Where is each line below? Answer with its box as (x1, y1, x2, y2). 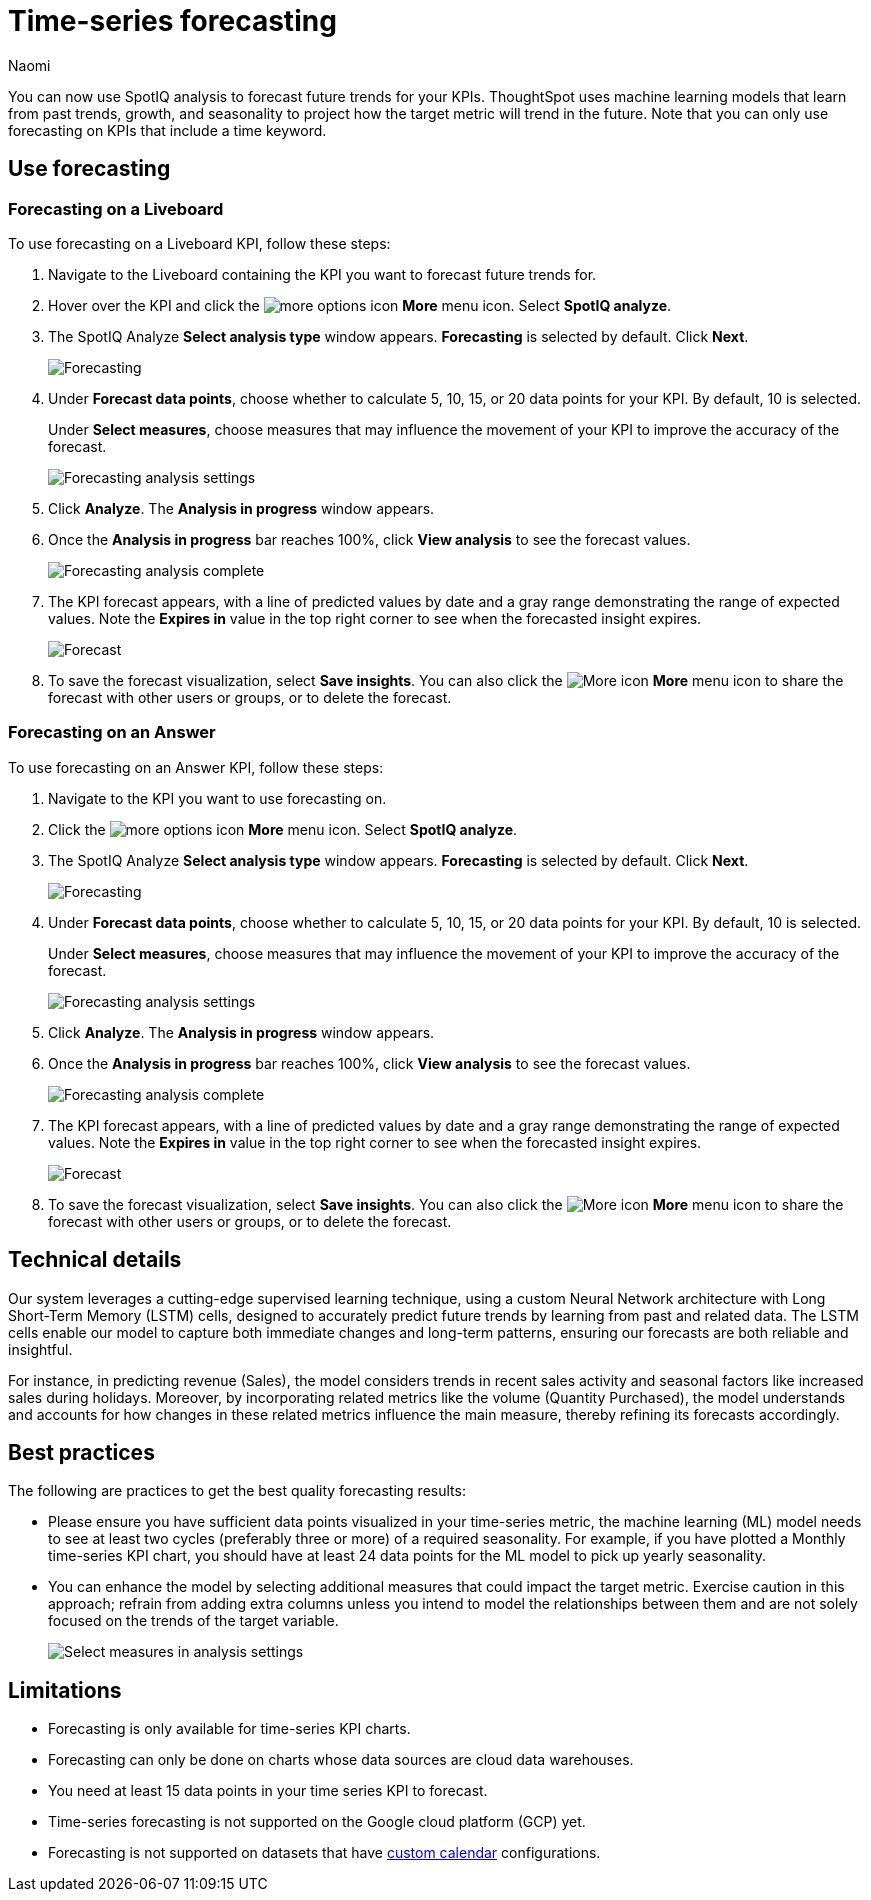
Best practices (8, 1439, 155, 1465)
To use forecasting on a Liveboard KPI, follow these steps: (8, 234, 391, 252)
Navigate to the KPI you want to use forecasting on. (48, 789, 387, 807)
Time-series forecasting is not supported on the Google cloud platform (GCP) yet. (48, 1813, 586, 1831)
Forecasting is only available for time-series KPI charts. (48, 1720, 411, 1738)
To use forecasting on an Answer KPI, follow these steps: (8, 758, 384, 776)
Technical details (8, 1247, 182, 1273)
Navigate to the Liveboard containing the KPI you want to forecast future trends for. (48, 265, 597, 283)
